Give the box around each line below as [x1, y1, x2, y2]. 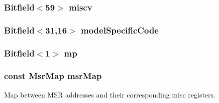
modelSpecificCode [81, 23, 159, 36]
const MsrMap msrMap [4, 69, 102, 82]
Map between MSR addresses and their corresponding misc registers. [4, 89, 215, 99]
